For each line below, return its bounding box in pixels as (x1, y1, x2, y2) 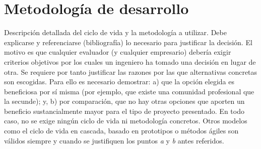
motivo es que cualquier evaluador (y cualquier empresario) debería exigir (4, 47, 231, 57)
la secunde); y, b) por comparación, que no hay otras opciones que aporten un (4, 96, 245, 106)
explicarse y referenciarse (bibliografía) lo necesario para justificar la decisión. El (4, 37, 252, 47)
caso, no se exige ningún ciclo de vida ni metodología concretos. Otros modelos (4, 115, 247, 126)
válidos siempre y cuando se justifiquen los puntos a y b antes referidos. (4, 135, 224, 145)
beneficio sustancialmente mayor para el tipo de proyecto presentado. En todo (4, 105, 244, 116)
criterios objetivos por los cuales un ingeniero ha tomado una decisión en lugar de (4, 56, 256, 67)
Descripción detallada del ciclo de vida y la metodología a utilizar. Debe (4, 27, 227, 38)
